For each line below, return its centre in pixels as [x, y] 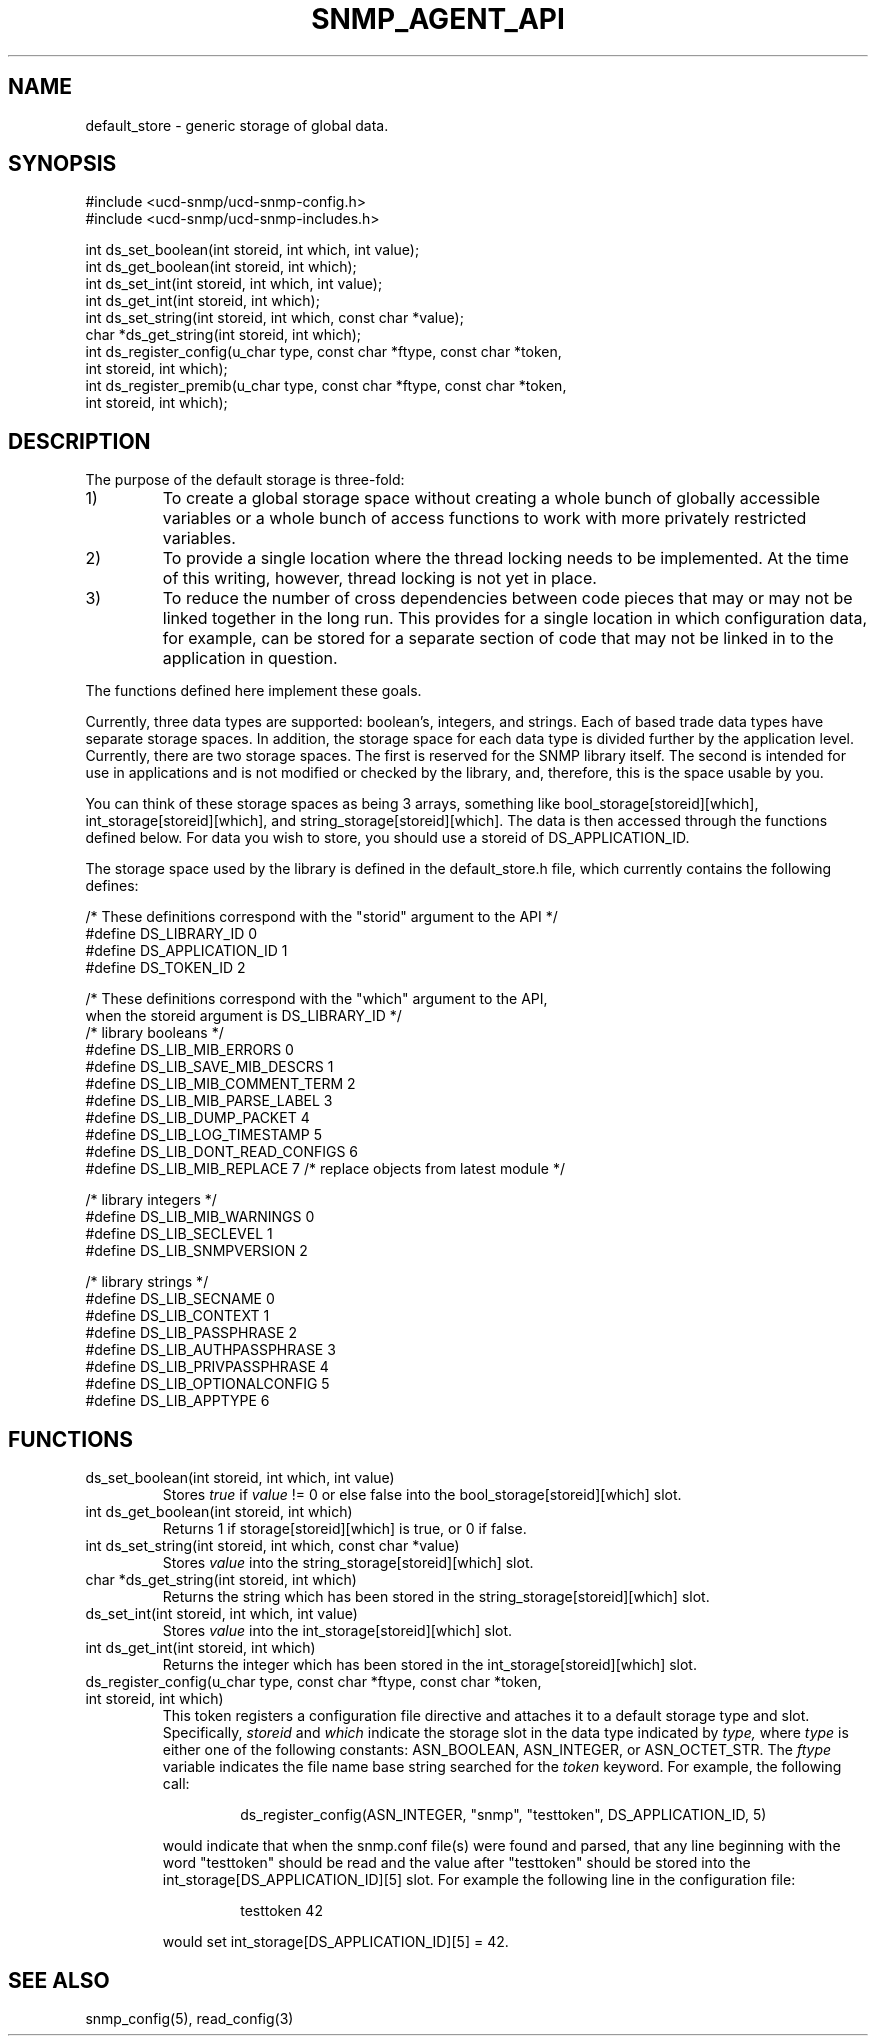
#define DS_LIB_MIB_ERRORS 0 [189, 1050]
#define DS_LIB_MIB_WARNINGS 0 [200, 1217]
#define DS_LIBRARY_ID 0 [171, 934]
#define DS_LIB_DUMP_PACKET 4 [197, 1118]
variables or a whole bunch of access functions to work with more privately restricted [484, 518]
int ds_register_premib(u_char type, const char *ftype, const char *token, [326, 386]
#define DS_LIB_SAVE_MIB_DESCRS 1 [209, 1067]
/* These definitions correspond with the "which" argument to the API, [316, 999]
